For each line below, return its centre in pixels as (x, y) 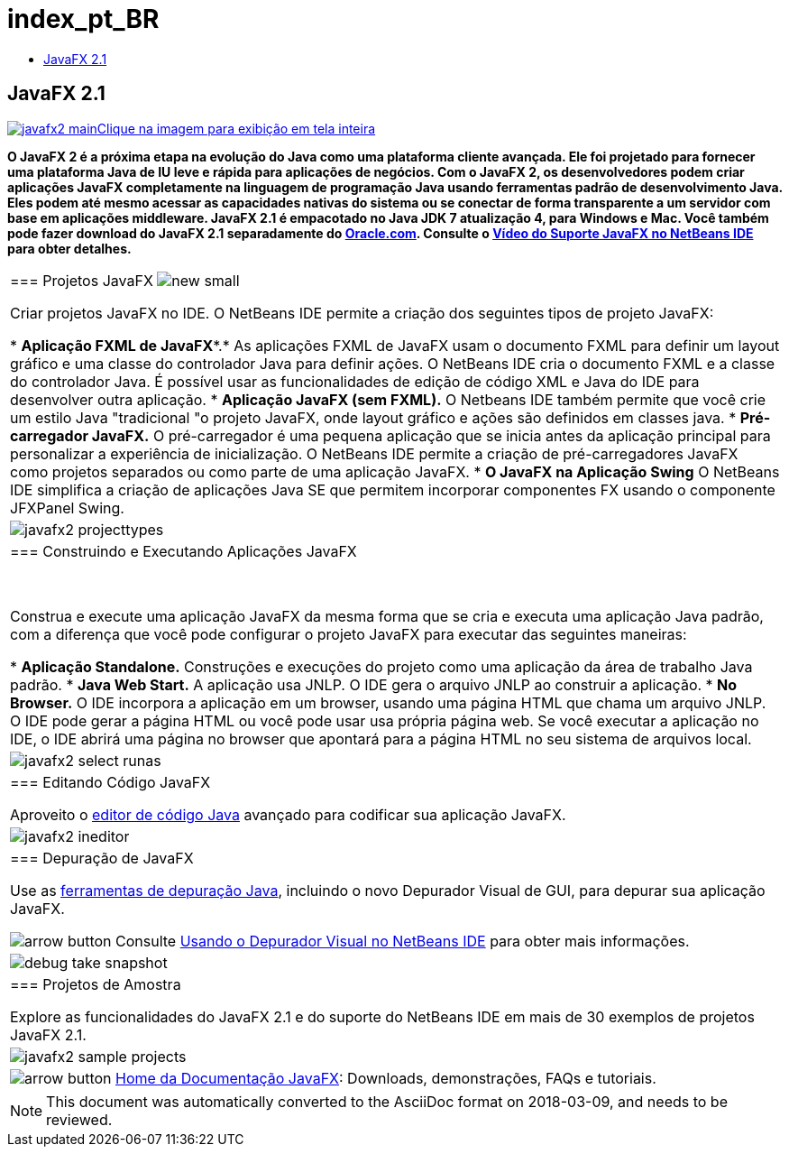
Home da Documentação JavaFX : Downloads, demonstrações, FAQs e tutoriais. (386, 1078)
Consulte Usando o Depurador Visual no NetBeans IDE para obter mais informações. (403, 941)
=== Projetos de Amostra (96, 984)
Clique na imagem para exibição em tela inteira (236, 128)
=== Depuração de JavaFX (102, 858)
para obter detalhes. (69, 248)
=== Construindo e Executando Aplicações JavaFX (183, 551)
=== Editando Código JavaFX (110, 782)
